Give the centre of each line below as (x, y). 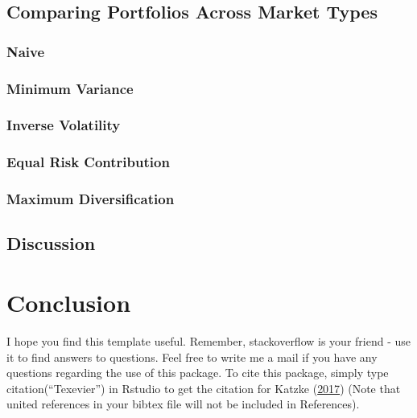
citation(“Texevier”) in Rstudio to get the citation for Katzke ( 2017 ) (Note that (204, 388)
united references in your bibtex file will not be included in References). (183, 404)
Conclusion (69, 302)
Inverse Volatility (64, 125)
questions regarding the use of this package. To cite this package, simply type (198, 373)
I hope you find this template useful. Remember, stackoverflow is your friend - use (208, 340)
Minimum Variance (70, 88)
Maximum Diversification (91, 199)
